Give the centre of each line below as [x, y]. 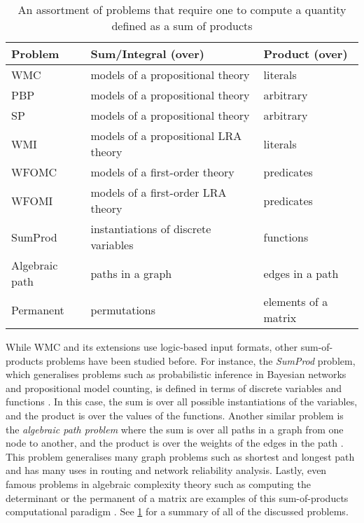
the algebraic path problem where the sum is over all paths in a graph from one [175, 429]
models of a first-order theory [162, 172]
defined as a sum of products [182, 26]
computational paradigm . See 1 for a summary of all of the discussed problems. [177, 511]
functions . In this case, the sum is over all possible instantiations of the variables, [182, 402]
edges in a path [301, 273]
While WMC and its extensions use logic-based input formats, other [152, 347]
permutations [123, 309]
